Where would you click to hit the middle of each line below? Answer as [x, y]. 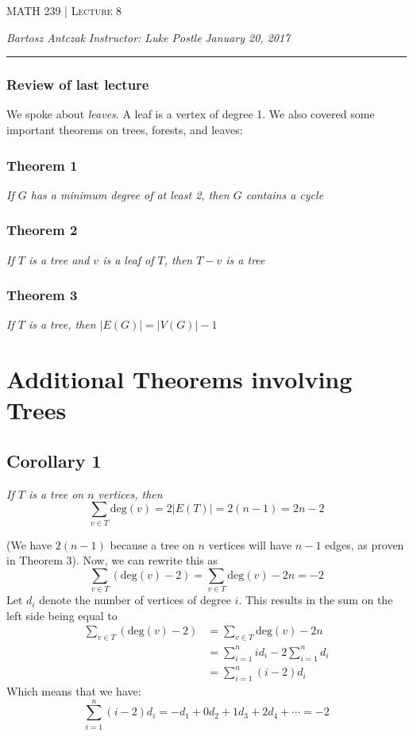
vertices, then [130, 493]
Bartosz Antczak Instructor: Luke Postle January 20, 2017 [149, 37]
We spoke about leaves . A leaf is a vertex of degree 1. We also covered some [191, 114]
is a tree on [56, 493]
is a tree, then [62, 324]
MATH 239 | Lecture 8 [64, 10]
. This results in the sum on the [316, 600]
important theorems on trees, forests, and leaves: [125, 129]
